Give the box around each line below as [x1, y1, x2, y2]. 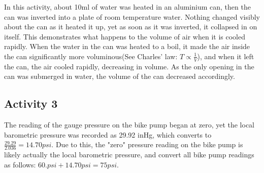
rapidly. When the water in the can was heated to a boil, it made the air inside [4, 41, 250, 52]
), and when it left [197, 51, 254, 61]
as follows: [4, 159, 36, 169]
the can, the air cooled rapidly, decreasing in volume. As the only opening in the [4, 61, 254, 71]
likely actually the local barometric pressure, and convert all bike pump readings [4, 149, 254, 160]
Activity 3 [4, 96, 58, 111]
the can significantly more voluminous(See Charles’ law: [4, 51, 178, 61]
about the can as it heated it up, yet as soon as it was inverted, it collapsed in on [4, 21, 257, 32]
